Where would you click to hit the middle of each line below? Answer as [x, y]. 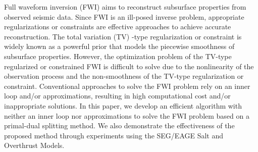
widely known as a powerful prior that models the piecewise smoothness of [119, 46]
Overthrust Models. [34, 145]
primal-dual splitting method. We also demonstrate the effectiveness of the [119, 125]
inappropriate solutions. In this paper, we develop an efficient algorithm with [123, 105]
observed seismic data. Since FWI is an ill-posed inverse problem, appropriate [124, 16]
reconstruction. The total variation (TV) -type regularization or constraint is [123, 36]
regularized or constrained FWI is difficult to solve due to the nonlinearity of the [129, 66]
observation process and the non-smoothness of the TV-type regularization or [124, 76]
